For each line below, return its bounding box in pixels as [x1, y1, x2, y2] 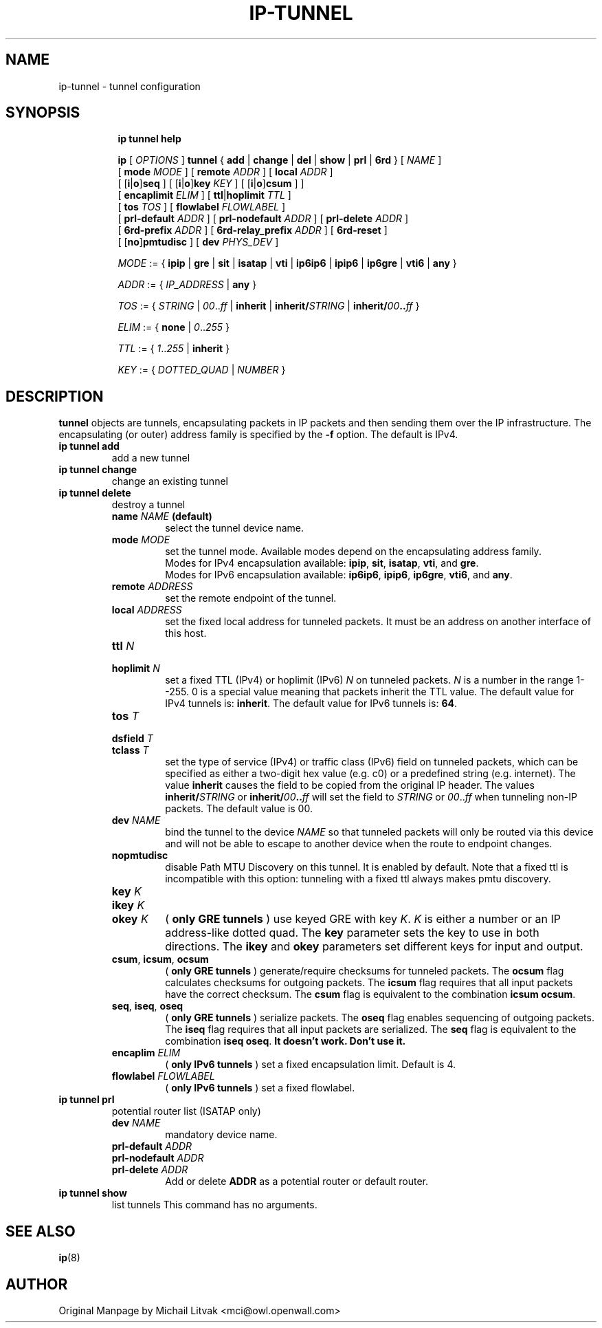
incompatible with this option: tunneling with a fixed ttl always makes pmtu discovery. [165, 873, 551, 885]
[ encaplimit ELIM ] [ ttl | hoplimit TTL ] [118, 189, 291, 202]
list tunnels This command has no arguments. [111, 1199, 317, 1211]
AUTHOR [5, 1275, 68, 1293]
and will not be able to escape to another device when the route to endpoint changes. [165, 838, 553, 850]
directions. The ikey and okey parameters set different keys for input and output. [165, 939, 583, 954]
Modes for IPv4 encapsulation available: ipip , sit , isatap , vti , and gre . [165, 557, 479, 569]
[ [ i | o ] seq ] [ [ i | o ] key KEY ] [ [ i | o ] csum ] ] [118, 177, 304, 190]
